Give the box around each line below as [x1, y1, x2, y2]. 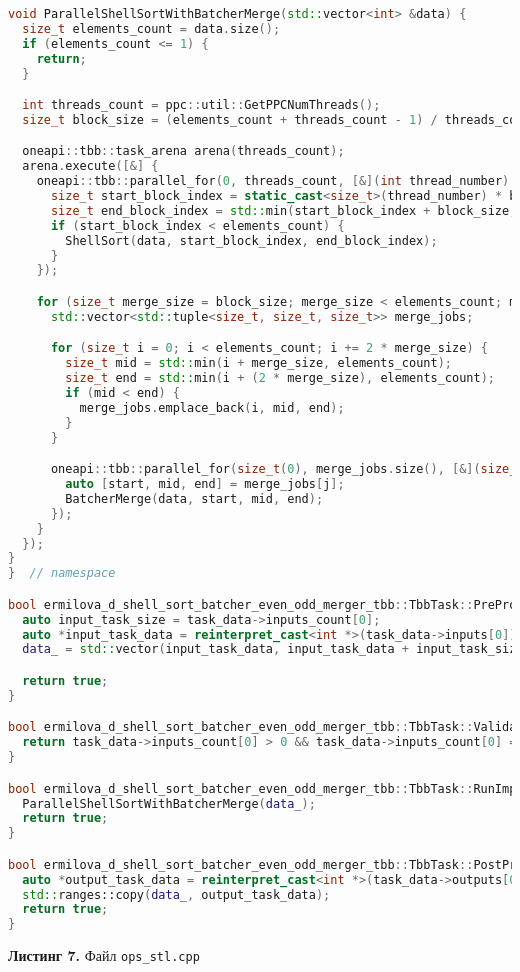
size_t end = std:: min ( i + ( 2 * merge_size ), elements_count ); [65, 371, 495, 386]
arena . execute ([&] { [22, 159, 159, 174]
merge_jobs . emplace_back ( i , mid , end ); [79, 400, 345, 415]
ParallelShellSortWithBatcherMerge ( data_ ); [22, 796, 316, 811]
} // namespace [8, 566, 116, 581]
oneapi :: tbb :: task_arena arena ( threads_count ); [22, 144, 345, 159]
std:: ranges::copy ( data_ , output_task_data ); [22, 887, 331, 902]
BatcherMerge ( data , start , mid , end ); [65, 491, 324, 506]
